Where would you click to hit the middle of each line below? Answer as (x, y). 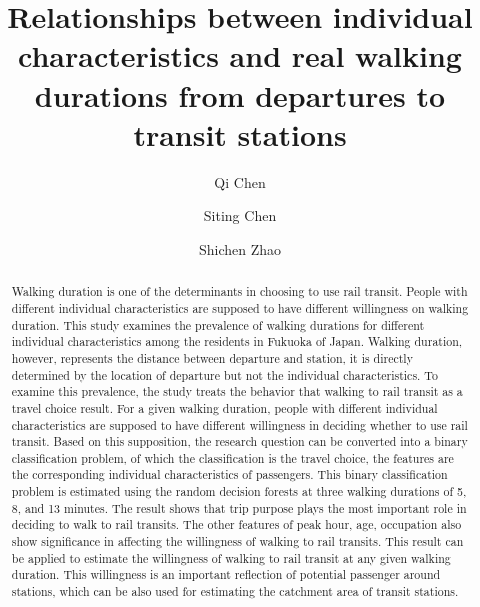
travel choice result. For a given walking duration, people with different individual (224, 407)
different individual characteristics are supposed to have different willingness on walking (240, 307)
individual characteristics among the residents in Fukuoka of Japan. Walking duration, (237, 341)
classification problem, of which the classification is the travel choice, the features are (232, 457)
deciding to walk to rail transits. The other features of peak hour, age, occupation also (236, 524)
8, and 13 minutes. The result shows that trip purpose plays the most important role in (239, 507)
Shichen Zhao (240, 248)
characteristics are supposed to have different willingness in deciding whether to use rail (239, 424)
